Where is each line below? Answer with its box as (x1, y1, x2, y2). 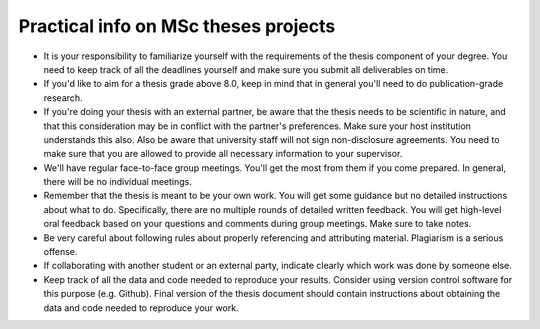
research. (43, 91, 84, 104)
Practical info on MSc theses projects (18, 15, 336, 37)
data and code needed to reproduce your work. (43, 301, 239, 314)
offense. (43, 246, 78, 258)
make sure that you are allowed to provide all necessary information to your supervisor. (43, 148, 403, 160)
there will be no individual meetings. (43, 176, 192, 188)
